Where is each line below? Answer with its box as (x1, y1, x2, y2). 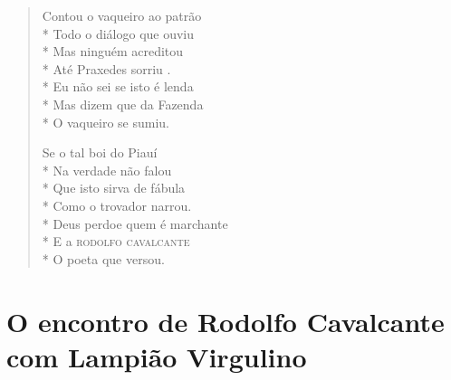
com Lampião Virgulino (6, 337, 307, 375)
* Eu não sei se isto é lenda (42, 77, 194, 96)
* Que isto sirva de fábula (42, 178, 186, 197)
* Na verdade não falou (42, 160, 172, 179)
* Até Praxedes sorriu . (42, 59, 171, 78)
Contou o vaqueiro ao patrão (42, 6, 202, 24)
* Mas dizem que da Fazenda (42, 94, 204, 113)
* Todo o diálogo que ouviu (42, 24, 195, 43)
